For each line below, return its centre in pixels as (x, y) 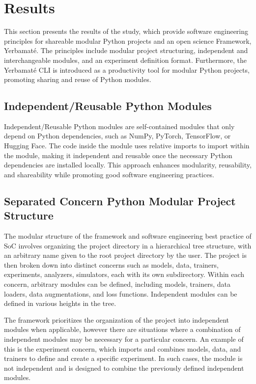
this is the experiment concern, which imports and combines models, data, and (123, 348)
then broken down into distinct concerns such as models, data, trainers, (111, 264)
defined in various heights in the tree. (60, 303)
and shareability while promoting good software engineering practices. (109, 174)
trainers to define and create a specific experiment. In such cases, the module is (123, 358)
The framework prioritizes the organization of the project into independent (117, 319)
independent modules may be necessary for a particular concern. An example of (124, 339)
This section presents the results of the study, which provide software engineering (126, 31)
